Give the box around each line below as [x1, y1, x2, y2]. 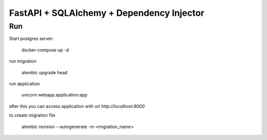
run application [9, 81, 40, 87]
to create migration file [9, 112, 55, 118]
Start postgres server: [9, 36, 54, 42]
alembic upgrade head [21, 69, 68, 75]
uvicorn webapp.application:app [21, 92, 88, 98]
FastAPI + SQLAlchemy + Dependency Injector [9, 7, 205, 18]
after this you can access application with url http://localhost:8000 [9, 103, 145, 109]
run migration [9, 58, 37, 64]
